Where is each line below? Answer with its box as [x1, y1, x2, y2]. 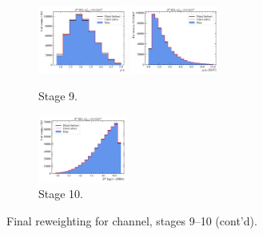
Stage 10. [38, 185, 83, 202]
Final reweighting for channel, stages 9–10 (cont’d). [6, 213, 257, 229]
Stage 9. [38, 87, 78, 104]
